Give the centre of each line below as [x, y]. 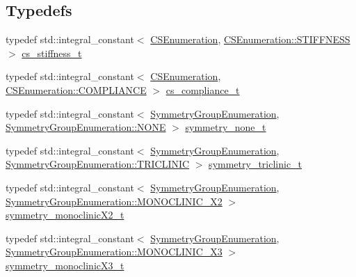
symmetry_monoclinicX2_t [65, 215]
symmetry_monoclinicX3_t [65, 265]
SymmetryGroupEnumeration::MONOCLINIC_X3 [114, 252]
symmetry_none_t [226, 127]
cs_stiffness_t [52, 53]
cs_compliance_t [203, 89]
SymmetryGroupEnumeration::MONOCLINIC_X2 [114, 201]
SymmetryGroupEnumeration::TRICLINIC [98, 164]
